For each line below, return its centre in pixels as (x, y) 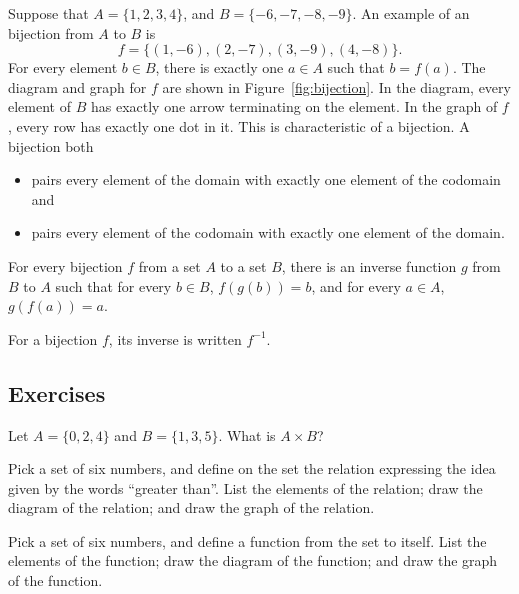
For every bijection (65, 265)
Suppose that (48, 13)
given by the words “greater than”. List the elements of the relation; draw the (245, 487)
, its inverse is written (175, 338)
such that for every (113, 285)
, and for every (356, 285)
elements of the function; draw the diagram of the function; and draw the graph (253, 560)
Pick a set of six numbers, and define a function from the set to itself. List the (247, 540)
